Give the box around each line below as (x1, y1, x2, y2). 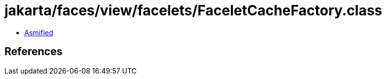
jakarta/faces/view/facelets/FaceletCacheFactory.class (4, 2, 383, 19)
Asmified (24, 28, 54, 37)
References (4, 45, 63, 58)
